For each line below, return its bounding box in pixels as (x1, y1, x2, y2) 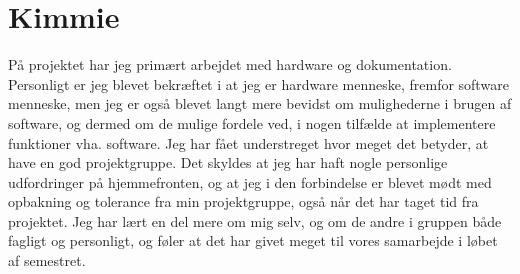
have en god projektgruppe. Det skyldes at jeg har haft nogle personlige (8, 152, 448, 173)
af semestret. (8, 250, 86, 271)
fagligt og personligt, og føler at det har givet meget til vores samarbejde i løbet (8, 230, 498, 251)
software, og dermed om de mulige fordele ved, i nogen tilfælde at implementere (8, 112, 496, 133)
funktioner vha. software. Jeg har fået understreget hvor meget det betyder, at (8, 132, 489, 153)
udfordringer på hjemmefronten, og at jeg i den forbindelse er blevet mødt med (8, 171, 492, 192)
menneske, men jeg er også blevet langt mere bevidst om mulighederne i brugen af (8, 93, 512, 114)
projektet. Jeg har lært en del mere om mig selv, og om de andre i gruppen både (8, 210, 502, 231)
